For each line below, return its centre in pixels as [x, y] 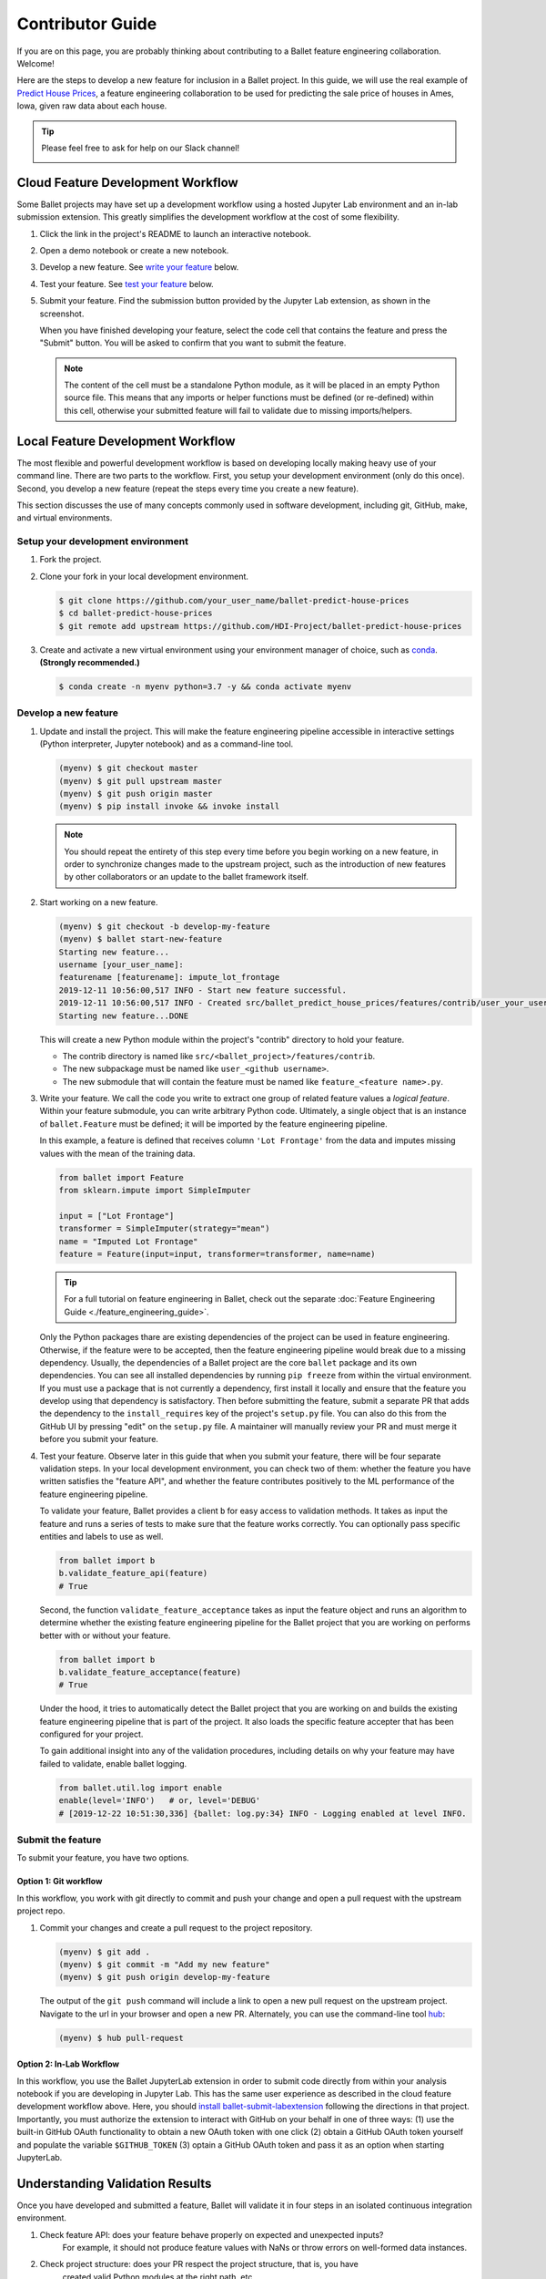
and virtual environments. [65, 518]
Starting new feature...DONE [124, 1016]
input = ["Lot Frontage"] [116, 1216]
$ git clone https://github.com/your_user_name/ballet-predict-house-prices [234, 600]
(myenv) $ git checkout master [129, 768]
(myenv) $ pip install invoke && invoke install [169, 806]
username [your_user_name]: [121, 964]
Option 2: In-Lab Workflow [68, 2064]
